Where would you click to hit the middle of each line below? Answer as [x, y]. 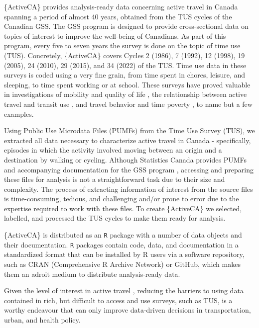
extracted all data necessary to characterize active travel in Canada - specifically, [128, 140]
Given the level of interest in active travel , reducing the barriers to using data [124, 290]
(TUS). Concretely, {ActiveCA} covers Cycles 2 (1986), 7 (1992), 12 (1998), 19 [125, 55]
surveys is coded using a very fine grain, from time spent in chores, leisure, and [125, 75]
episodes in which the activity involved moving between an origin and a [113, 150]
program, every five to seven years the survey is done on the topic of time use [122, 45]
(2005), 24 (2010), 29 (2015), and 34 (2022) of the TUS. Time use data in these [125, 65]
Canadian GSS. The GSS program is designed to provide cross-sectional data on [126, 26]
